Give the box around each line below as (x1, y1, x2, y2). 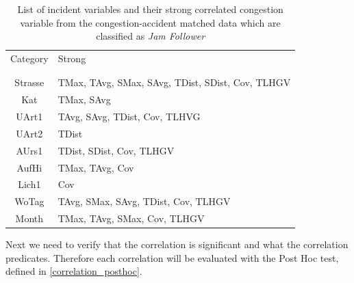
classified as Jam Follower (96, 29, 205, 43)
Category (10, 51, 49, 66)
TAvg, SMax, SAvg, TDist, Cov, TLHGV (58, 194, 231, 208)
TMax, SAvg (58, 92, 111, 107)
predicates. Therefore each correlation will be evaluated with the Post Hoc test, (5, 250, 339, 265)
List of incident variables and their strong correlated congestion (17, 2, 283, 16)
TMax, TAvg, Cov (58, 160, 134, 174)
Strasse (14, 75, 45, 90)
